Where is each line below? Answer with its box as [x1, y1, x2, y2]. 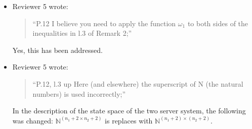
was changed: [12, 115, 53, 125]
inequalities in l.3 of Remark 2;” [32, 28, 132, 38]
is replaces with [105, 115, 153, 125]
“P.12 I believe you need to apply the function [32, 18, 176, 28]
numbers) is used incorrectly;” [32, 88, 126, 99]
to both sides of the [187, 18, 248, 28]
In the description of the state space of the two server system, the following [12, 105, 246, 116]
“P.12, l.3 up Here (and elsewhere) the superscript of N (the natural [32, 78, 243, 89]
